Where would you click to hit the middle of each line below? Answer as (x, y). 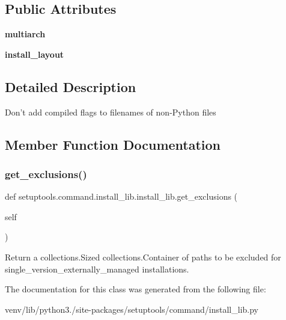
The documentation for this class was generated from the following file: (135, 289)
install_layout (35, 54)
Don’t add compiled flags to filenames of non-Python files (111, 112)
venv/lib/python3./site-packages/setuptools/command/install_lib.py (132, 309)
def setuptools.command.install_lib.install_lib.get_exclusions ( (121, 196)
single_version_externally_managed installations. (97, 269)
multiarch (25, 34)
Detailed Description (71, 86)
